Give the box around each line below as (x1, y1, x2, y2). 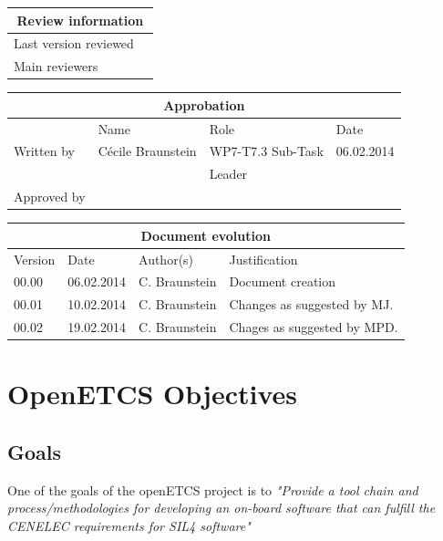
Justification (229, 249, 298, 268)
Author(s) (139, 249, 194, 268)
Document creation (229, 272, 336, 291)
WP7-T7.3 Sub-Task (209, 141, 324, 161)
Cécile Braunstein (98, 141, 197, 161)
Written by (14, 141, 75, 161)
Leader (209, 164, 248, 183)
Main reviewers (14, 57, 98, 76)
